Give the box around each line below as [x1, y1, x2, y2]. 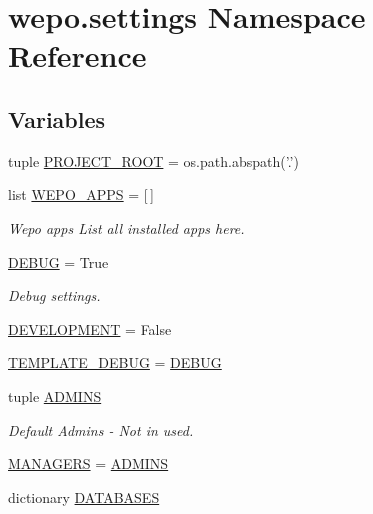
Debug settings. [8, 285, 101, 306]
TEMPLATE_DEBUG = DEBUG [8, 352, 222, 373]
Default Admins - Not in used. [8, 419, 194, 440]
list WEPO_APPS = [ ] [8, 184, 154, 205]
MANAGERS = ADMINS [8, 453, 169, 474]
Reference [8, 35, 147, 76]
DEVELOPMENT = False [8, 318, 172, 339]
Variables [8, 103, 106, 134]
